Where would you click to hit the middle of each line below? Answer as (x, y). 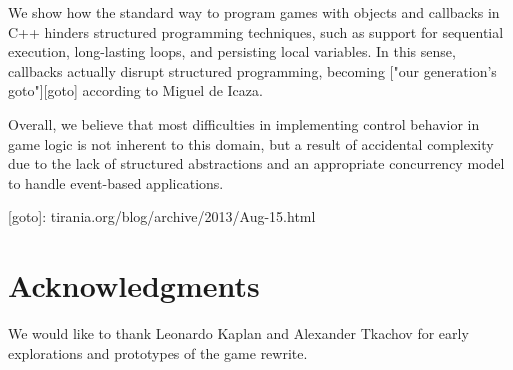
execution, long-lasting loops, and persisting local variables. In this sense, (232, 51)
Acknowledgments (134, 285)
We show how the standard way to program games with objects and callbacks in (254, 12)
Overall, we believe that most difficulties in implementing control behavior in (244, 123)
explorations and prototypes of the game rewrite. (158, 352)
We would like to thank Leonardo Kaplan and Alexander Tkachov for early (238, 333)
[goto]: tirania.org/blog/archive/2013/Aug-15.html (162, 216)
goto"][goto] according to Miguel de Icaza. (135, 90)
